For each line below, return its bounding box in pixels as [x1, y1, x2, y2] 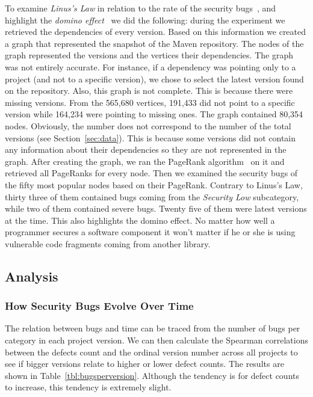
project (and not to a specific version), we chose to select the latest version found [5, 72, 304, 85]
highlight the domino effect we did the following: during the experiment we [5, 13, 285, 26]
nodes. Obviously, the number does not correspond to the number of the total [5, 119, 291, 132]
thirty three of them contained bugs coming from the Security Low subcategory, [5, 190, 299, 203]
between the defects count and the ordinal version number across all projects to [5, 345, 298, 358]
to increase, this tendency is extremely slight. [5, 381, 172, 393]
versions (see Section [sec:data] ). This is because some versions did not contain [5, 131, 296, 144]
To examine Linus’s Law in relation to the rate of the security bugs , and [5, 2, 276, 14]
